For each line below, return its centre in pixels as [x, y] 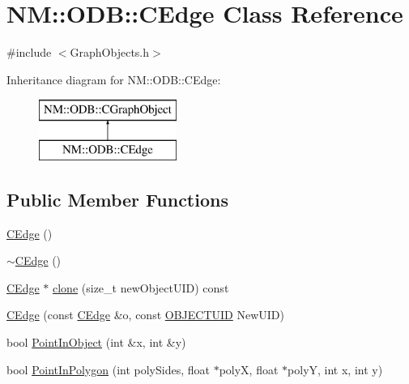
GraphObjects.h [110, 52]
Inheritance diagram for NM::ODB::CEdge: [114, 79]
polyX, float [249, 369]
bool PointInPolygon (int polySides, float [108, 369]
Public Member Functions [117, 199]
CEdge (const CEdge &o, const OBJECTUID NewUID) [145, 315]
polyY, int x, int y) [335, 369]
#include [29, 52]
